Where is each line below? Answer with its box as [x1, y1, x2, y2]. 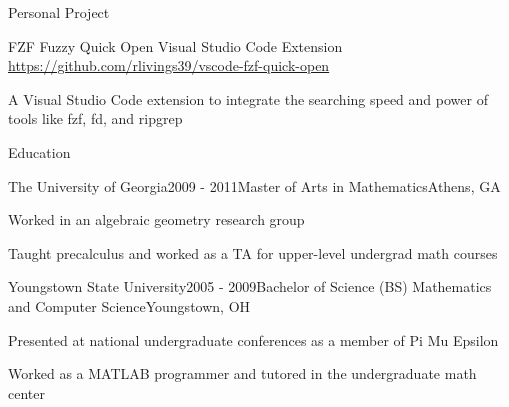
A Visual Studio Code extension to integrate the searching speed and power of [8, 88, 488, 109]
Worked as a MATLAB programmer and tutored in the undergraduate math [8, 363, 477, 384]
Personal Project [8, 2, 110, 22]
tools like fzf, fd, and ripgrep [8, 108, 183, 129]
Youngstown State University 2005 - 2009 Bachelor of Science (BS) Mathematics [8, 276, 492, 297]
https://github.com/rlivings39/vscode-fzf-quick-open [8, 55, 330, 76]
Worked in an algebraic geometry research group [8, 209, 305, 230]
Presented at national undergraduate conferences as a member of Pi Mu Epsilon [8, 329, 499, 350]
